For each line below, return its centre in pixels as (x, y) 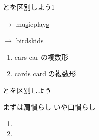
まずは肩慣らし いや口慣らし (49, 107)
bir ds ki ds (30, 40)
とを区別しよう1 (29, 7)
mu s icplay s (32, 23)
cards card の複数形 (45, 73)
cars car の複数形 (42, 57)
